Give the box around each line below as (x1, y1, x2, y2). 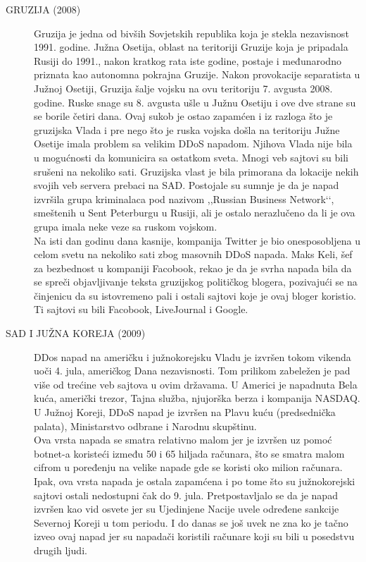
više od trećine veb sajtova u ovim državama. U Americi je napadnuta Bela (34, 377, 358, 391)
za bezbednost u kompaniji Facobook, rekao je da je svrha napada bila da (34, 260, 352, 275)
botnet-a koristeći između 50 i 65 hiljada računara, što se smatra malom (34, 446, 345, 460)
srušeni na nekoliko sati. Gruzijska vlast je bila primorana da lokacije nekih (34, 164, 359, 178)
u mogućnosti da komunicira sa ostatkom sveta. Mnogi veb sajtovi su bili (34, 149, 348, 164)
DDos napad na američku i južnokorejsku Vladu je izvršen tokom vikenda (34, 349, 351, 364)
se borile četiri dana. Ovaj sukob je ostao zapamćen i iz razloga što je (34, 109, 333, 123)
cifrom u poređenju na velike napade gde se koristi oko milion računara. (34, 460, 343, 475)
